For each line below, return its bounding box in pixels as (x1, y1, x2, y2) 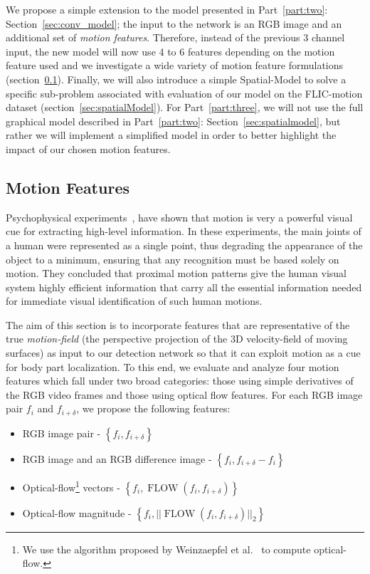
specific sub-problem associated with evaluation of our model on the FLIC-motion (6, 85, 363, 100)
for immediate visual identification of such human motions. (6, 293, 263, 308)
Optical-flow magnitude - (22, 505, 132, 520)
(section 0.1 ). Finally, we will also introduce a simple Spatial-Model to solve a (6, 71, 347, 86)
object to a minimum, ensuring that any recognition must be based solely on (6, 251, 339, 266)
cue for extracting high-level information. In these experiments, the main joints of (6, 224, 361, 239)
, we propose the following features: (76, 401, 231, 416)
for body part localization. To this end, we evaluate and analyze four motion (6, 359, 339, 374)
